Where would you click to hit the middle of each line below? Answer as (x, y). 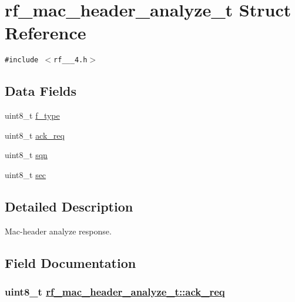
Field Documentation (71, 262)
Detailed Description (69, 206)
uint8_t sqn (26, 155)
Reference (46, 33)
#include (22, 60)
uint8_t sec (26, 174)
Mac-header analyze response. (58, 231)
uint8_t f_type (32, 115)
